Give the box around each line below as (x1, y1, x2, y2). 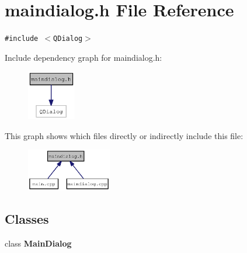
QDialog (53, 34, 83, 43)
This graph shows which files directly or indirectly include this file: (5, 129, 243, 141)
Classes (5, 209, 49, 227)
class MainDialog (5, 237, 72, 249)
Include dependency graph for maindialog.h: (5, 51, 162, 63)
